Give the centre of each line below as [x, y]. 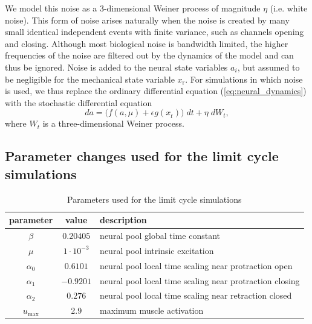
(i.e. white [289, 8]
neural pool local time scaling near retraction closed [196, 295]
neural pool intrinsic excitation [157, 250]
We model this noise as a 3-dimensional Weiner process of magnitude [133, 8]
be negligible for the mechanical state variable [90, 79]
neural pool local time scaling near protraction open [196, 265]
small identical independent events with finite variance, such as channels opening [154, 32]
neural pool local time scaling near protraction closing [200, 280]
